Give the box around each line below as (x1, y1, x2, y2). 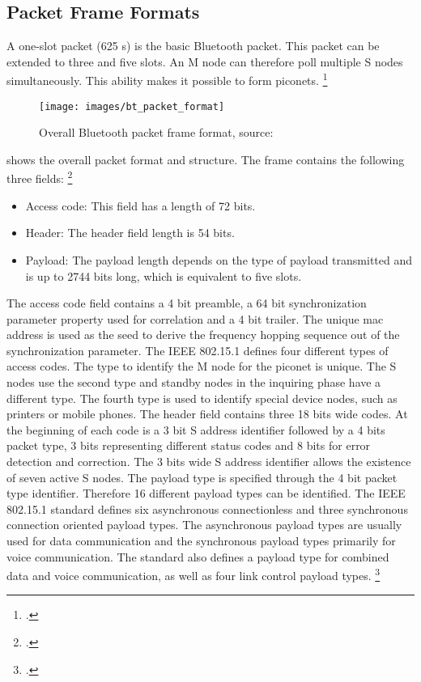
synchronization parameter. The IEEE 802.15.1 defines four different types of (6, 341, 389, 358)
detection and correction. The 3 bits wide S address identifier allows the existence (6, 453, 411, 470)
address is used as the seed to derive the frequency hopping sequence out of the (6, 326, 400, 343)
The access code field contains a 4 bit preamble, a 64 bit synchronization (6, 294, 367, 311)
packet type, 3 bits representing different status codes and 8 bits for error (6, 437, 371, 454)
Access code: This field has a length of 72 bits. (25, 197, 256, 214)
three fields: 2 (6, 167, 73, 187)
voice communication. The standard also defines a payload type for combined (6, 548, 389, 565)
